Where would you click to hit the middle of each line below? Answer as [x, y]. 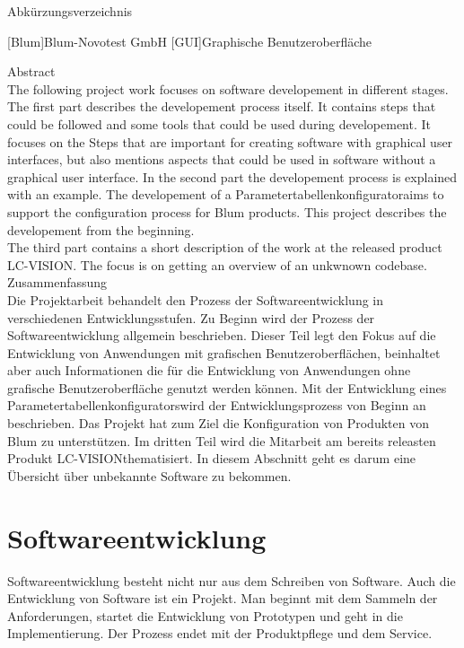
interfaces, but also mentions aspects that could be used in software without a [222, 159]
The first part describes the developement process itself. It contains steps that [222, 106]
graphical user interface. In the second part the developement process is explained [232, 176]
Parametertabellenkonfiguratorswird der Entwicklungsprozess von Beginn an [217, 405]
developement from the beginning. [101, 229]
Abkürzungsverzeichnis [70, 11]
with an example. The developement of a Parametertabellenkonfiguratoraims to [226, 194]
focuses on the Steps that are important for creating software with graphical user [230, 141]
